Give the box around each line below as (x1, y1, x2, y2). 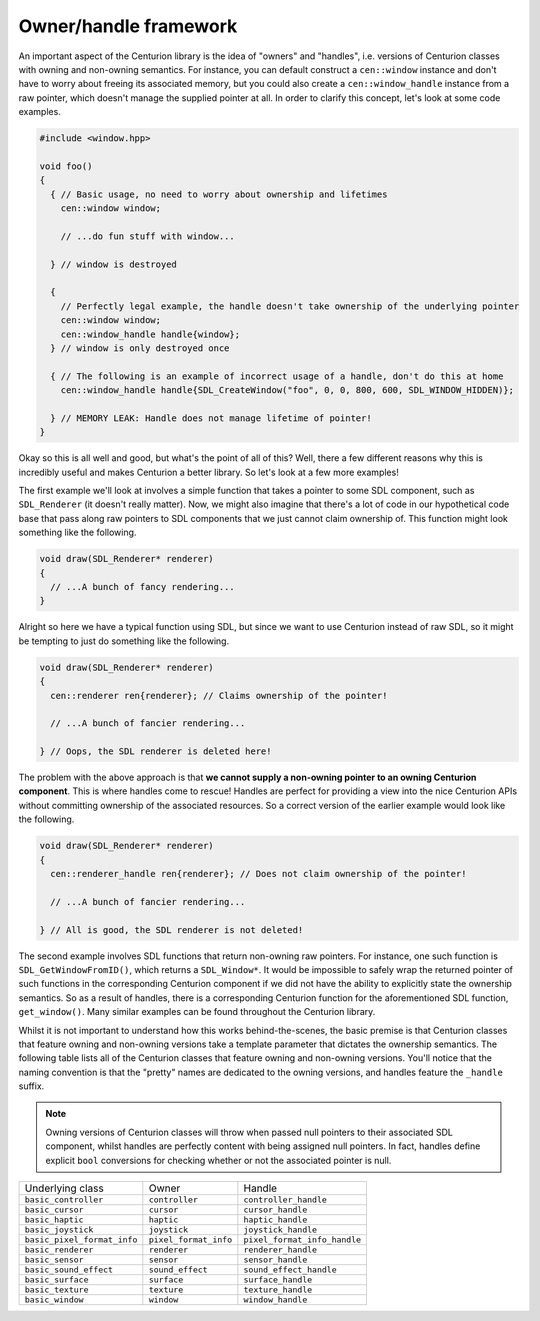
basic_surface (24, 1275, 89, 1285)
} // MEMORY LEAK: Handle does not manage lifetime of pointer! (50, 412, 372, 424)
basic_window (24, 1295, 84, 1305)
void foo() (39, 160, 93, 172)
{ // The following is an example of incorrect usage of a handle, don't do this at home (50, 370, 504, 382)
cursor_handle (243, 1205, 308, 1215)
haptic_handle (243, 1215, 308, 1225)
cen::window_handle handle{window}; (60, 328, 240, 340)
